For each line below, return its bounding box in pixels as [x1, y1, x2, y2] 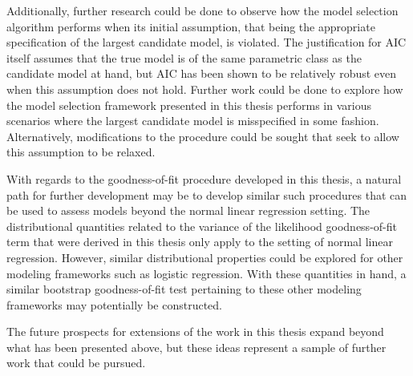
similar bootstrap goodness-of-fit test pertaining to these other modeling [6, 281, 362, 297]
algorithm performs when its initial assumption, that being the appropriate [6, 18, 375, 34]
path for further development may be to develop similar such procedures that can [6, 186, 407, 203]
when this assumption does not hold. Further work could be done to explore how [6, 80, 403, 97]
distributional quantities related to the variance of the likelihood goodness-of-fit [6, 217, 397, 234]
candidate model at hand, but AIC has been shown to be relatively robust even [6, 65, 397, 82]
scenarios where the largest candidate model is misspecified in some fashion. [6, 112, 379, 129]
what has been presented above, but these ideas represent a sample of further [6, 338, 387, 355]
